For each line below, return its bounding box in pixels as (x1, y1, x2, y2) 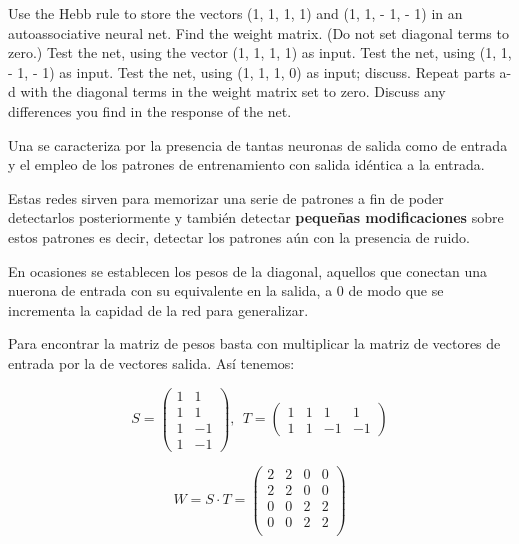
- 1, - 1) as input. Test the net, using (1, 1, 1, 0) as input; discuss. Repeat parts (8, 61, 495, 82)
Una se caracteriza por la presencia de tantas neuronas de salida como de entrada (8, 134, 508, 155)
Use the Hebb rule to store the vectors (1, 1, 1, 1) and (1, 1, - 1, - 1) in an (8, 3, 463, 23)
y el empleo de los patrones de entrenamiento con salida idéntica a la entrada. (8, 154, 485, 175)
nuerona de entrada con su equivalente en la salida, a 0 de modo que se (8, 280, 444, 301)
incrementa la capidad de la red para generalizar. (8, 299, 309, 320)
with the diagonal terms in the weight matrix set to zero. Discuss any (20, 81, 446, 102)
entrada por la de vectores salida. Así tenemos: (8, 352, 295, 373)
